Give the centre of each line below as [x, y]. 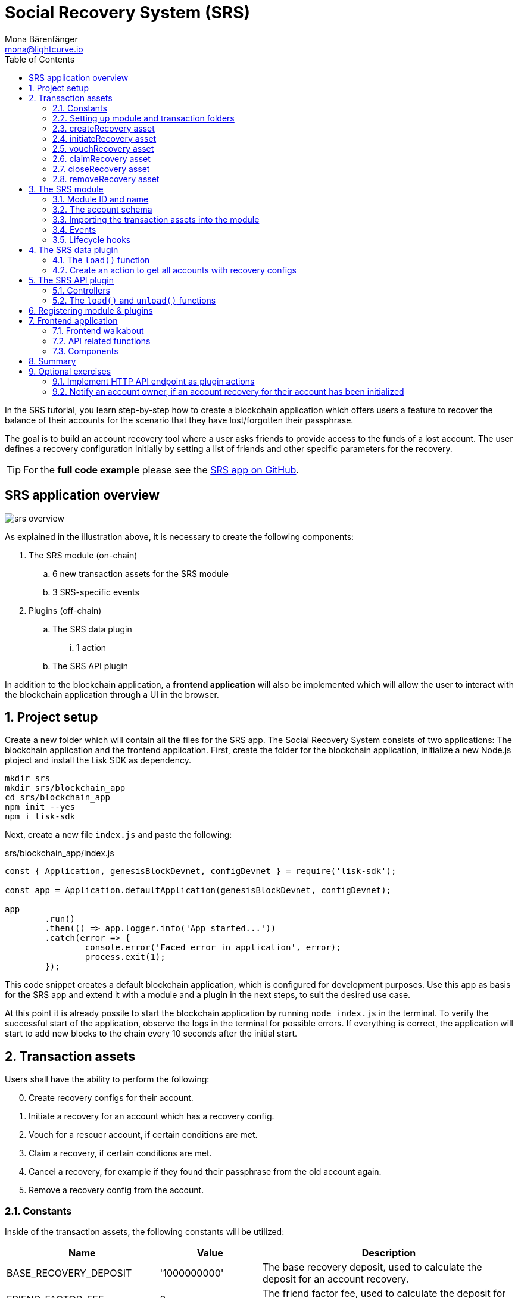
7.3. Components [85, 351]
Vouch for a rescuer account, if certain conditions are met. [143, 1135]
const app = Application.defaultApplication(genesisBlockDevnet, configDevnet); [198, 890]
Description [389, 1253]
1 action [91, 647]
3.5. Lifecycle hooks [92, 239]
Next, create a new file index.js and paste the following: [118, 835]
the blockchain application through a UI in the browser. [112, 694]
